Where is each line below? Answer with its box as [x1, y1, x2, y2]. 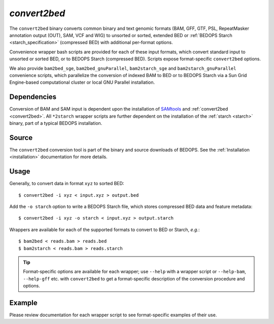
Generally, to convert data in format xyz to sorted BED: [9, 181, 124, 187]
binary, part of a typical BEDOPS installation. [9, 120, 102, 126]
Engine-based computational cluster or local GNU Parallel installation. [9, 79, 155, 86]
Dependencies [9, 93, 57, 101]
